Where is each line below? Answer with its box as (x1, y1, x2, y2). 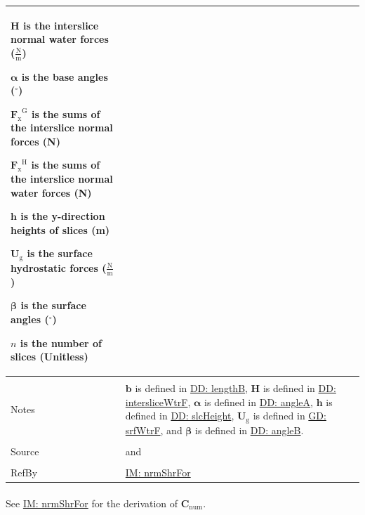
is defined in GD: (253, 408, 326, 423)
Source (11, 443, 39, 458)
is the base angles (21, 69, 108, 84)
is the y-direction (20, 209, 105, 223)
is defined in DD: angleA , (204, 394, 313, 409)
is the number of (20, 335, 102, 350)
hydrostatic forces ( (11, 260, 107, 275)
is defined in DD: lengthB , (135, 381, 248, 396)
